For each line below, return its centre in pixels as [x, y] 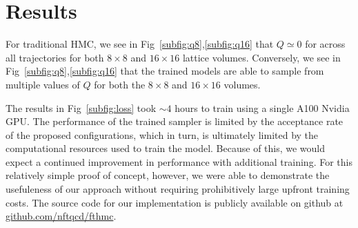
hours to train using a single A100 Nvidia [262, 107]
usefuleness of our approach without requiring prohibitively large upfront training [178, 189]
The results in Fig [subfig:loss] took [81, 107]
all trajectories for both [55, 57]
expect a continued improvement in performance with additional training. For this [179, 161]
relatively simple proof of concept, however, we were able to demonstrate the [168, 175]
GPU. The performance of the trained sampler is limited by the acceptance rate [175, 121]
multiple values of [43, 84]
